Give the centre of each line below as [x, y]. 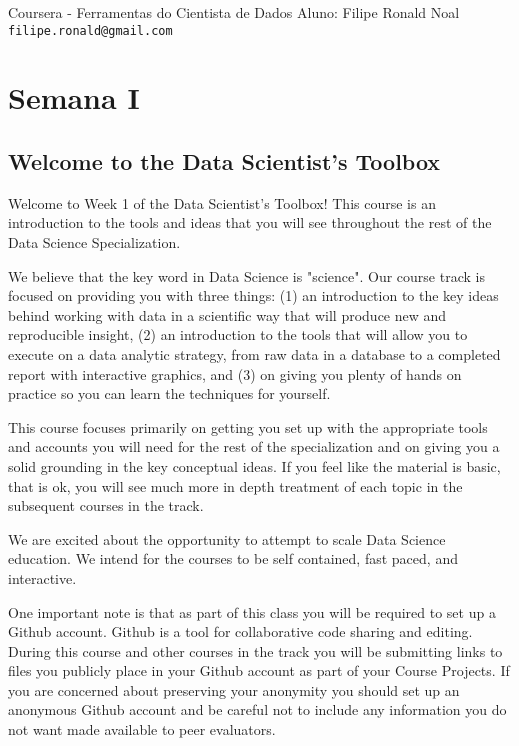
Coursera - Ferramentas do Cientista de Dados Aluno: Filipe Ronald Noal [234, 12]
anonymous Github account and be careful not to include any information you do [257, 709]
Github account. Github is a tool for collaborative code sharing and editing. [240, 631]
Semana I [74, 97]
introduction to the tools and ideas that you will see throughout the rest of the [250, 222]
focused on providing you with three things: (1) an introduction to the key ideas [253, 295]
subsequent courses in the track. [106, 505]
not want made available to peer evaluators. [142, 729]
